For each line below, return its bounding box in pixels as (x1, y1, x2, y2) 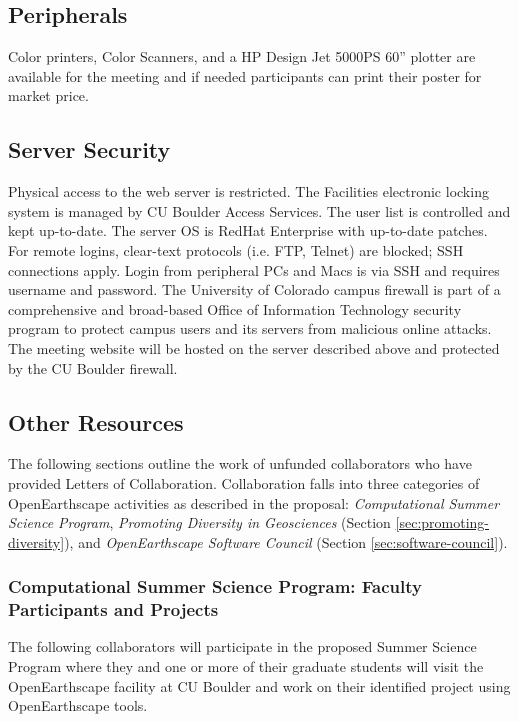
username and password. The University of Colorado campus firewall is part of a (8, 279, 501, 300)
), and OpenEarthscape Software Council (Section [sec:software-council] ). (64, 531, 508, 552)
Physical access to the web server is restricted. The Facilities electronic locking (8, 181, 489, 202)
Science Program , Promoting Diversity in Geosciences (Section (8, 512, 391, 533)
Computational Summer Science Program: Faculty (8, 574, 422, 599)
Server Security (8, 134, 171, 165)
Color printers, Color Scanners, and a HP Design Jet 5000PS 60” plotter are (8, 46, 476, 67)
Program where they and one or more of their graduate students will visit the (8, 656, 484, 677)
